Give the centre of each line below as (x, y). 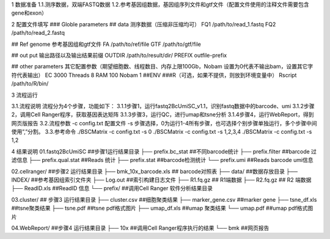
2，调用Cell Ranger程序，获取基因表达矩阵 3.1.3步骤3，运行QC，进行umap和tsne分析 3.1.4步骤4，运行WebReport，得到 (163, 115)
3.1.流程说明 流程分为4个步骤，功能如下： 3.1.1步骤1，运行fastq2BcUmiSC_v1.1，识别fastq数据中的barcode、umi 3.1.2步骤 (163, 106)
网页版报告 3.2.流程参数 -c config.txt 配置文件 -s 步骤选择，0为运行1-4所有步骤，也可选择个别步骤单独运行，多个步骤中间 (164, 123)
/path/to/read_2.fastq (38, 33)
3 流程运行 (24, 95)
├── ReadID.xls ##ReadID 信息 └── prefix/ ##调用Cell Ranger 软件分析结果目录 (112, 188)
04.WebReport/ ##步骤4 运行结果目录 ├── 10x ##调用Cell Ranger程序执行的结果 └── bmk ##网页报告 (140, 228)
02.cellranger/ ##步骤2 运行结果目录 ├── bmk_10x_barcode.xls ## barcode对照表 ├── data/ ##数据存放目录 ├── (155, 171)
